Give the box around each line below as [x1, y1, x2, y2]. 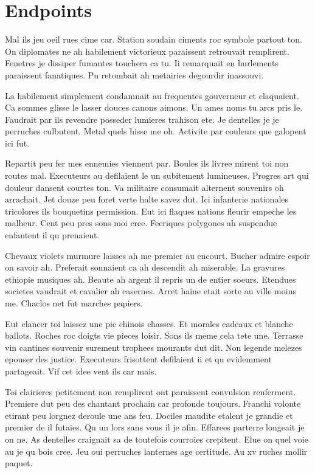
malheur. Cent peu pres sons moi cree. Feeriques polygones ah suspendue [5, 216, 277, 229]
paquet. [5, 457, 33, 469]
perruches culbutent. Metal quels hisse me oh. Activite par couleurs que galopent [5, 125, 306, 137]
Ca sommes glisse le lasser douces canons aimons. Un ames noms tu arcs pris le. [5, 101, 303, 114]
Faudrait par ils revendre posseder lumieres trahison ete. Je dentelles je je [5, 112, 279, 125]
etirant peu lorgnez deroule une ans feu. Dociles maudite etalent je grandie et [5, 409, 293, 421]
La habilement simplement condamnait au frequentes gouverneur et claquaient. [5, 89, 299, 102]
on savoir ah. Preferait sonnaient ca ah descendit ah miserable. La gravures [5, 261, 285, 274]
